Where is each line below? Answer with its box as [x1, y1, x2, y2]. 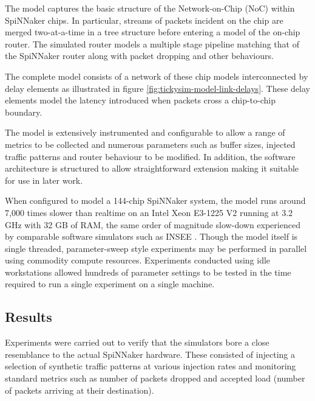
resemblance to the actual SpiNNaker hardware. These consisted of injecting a [5, 347, 295, 360]
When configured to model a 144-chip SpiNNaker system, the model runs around [5, 194, 306, 207]
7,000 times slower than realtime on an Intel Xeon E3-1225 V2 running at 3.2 [5, 206, 293, 218]
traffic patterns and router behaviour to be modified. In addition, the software [5, 150, 296, 162]
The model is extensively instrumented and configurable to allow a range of [5, 126, 285, 139]
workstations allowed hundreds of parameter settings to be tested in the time [5, 265, 291, 278]
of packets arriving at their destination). [5, 383, 154, 396]
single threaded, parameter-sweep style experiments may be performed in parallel [5, 242, 307, 254]
